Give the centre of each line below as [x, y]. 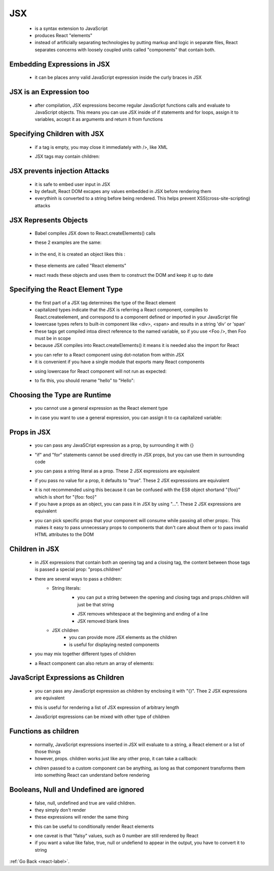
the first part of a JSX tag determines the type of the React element [105, 303]
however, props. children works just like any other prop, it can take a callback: [116, 759]
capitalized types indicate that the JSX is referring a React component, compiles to [121, 310]
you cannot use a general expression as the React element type [101, 408]
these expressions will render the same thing [82, 817]
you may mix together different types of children [85, 654]
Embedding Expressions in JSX [60, 64]
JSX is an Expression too [49, 92]
